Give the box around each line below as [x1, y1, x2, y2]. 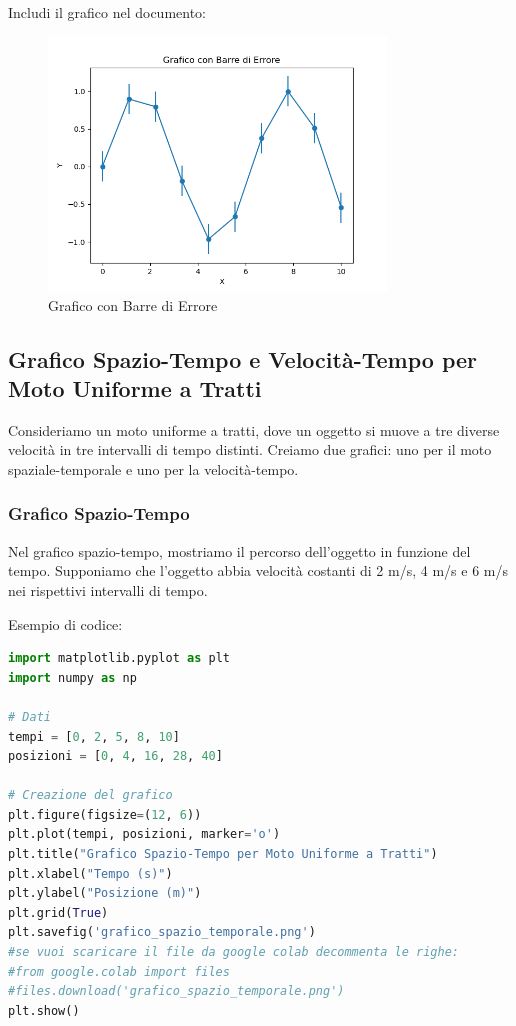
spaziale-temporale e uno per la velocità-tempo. [8, 458, 299, 479]
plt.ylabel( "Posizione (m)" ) [8, 886, 202, 901]
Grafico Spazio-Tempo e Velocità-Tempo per [8, 343, 477, 374]
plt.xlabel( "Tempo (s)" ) [8, 866, 173, 881]
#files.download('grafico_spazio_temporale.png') [8, 984, 345, 999]
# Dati [8, 709, 51, 724]
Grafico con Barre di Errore [48, 294, 218, 315]
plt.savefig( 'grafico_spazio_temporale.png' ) [8, 925, 316, 940]
